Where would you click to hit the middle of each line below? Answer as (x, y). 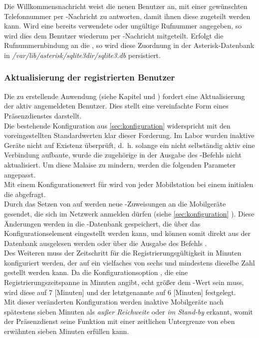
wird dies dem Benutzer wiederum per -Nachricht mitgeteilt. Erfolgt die (114, 35)
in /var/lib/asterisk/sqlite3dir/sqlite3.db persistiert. (82, 55)
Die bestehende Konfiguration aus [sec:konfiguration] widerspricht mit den (117, 125)
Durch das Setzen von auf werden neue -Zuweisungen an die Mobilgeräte (115, 204)
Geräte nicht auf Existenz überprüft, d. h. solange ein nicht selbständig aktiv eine (129, 145)
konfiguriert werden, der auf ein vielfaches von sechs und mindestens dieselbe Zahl (129, 262)
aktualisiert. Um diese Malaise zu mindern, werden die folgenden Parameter (120, 164)
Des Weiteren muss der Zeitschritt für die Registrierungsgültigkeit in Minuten (123, 253)
